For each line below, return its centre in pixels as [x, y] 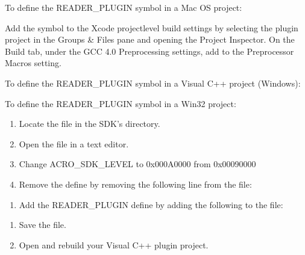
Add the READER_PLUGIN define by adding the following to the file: [151, 204]
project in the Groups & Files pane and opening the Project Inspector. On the [150, 39]
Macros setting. [33, 63]
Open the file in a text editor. [74, 143]
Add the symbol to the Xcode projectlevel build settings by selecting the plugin [152, 27]
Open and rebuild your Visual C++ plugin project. [114, 244]
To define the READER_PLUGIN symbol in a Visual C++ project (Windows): [153, 83]
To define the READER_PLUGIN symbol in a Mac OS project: [124, 7]
